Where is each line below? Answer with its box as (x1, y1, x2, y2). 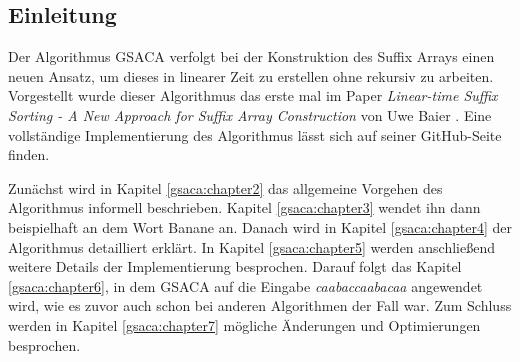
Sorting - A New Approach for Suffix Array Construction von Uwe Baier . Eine (8, 104, 492, 125)
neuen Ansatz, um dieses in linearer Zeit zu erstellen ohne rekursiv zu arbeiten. (8, 65, 494, 86)
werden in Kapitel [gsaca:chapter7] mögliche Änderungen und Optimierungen (8, 314, 481, 335)
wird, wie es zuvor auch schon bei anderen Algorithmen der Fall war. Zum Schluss (8, 295, 512, 316)
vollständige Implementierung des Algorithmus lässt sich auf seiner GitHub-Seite (8, 124, 502, 145)
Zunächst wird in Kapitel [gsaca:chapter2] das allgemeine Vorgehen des (8, 177, 443, 198)
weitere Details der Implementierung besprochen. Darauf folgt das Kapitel (8, 256, 462, 277)
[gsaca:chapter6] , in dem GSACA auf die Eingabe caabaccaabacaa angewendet (8, 275, 483, 296)
